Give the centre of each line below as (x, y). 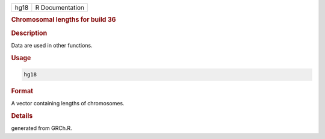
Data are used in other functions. (52, 45)
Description (29, 33)
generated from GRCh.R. (42, 128)
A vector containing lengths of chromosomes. (68, 103)
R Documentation (60, 8)
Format (22, 91)
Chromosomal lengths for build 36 (63, 20)
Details (22, 116)
